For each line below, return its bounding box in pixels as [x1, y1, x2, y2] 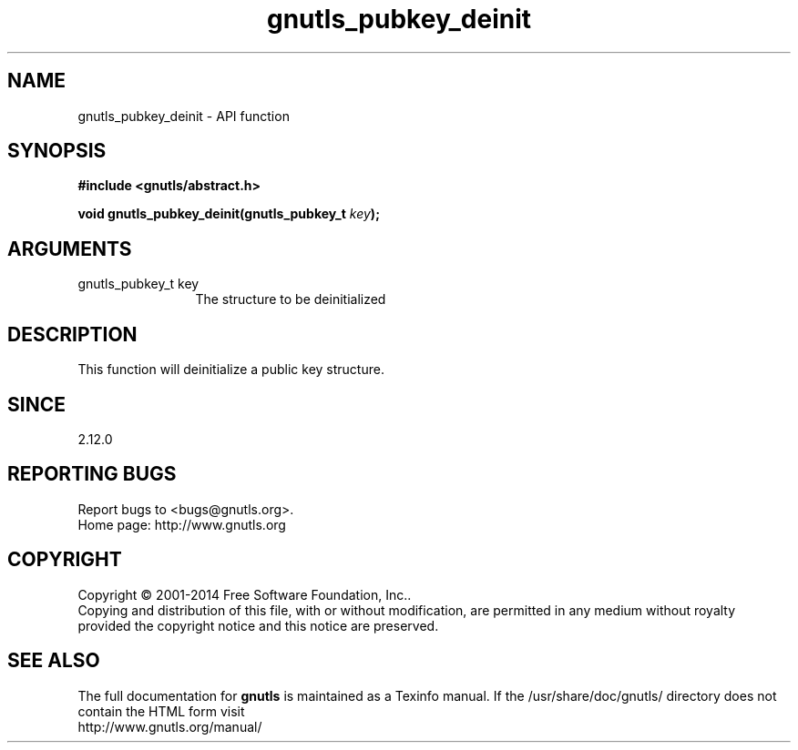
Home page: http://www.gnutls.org [77, 516, 286, 532]
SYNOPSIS [7, 139, 107, 163]
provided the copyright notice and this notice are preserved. [77, 617, 439, 633]
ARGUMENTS [7, 237, 132, 260]
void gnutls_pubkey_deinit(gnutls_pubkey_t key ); [77, 206, 380, 222]
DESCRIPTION [7, 322, 138, 346]
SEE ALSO [7, 649, 100, 673]
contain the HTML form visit [77, 703, 245, 719]
